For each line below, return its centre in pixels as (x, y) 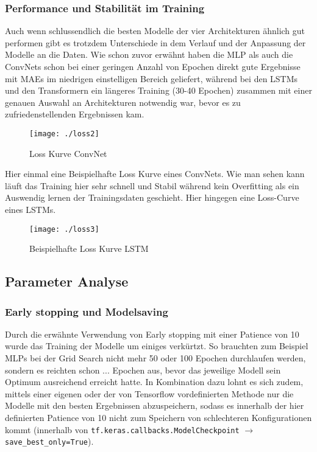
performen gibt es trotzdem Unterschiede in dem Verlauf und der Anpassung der (155, 42)
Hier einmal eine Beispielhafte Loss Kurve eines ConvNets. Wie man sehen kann (155, 174)
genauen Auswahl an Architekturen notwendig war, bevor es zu (123, 102)
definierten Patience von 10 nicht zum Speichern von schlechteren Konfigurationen (158, 417)
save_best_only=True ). (49, 441)
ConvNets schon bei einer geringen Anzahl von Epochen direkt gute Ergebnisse (153, 66)
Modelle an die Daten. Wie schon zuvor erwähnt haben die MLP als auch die (149, 54)
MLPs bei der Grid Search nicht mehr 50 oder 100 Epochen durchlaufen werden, (155, 358)
